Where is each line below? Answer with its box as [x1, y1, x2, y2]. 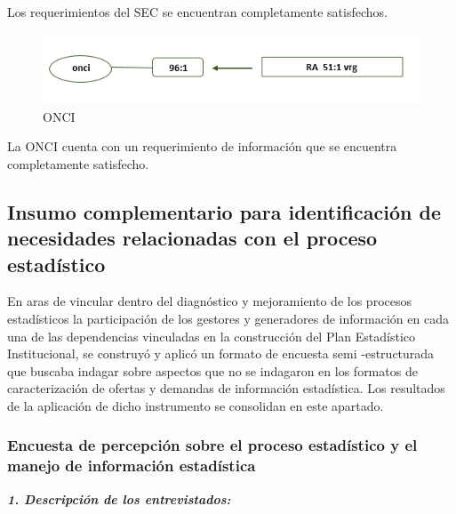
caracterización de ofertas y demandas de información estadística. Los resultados [7, 379, 445, 398]
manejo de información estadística [7, 454, 256, 477]
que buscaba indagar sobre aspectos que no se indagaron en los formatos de [7, 361, 418, 380]
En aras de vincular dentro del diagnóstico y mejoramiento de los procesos [7, 292, 412, 310]
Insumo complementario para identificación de [7, 197, 441, 225]
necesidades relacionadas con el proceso [7, 224, 378, 252]
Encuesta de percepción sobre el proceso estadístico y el [7, 434, 418, 456]
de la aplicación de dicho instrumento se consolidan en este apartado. [7, 396, 384, 414]
